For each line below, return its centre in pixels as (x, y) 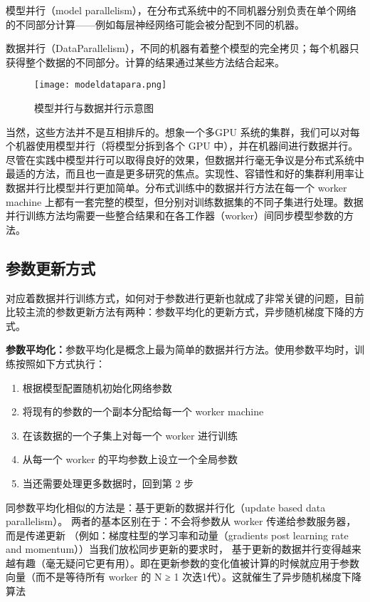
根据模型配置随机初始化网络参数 (97, 387)
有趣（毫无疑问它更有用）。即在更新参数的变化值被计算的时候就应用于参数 (187, 562)
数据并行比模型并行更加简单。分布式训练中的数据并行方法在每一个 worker (176, 187)
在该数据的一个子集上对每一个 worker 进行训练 (130, 435)
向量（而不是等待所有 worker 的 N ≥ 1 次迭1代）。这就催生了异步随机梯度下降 (184, 577)
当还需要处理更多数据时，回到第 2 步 (108, 483)
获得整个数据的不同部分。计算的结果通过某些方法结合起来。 (145, 62)
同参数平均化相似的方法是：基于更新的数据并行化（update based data (166, 507)
